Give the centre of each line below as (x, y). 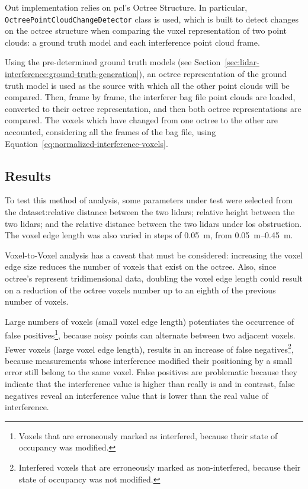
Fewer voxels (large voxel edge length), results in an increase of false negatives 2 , (149, 348)
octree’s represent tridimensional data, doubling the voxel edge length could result (154, 278)
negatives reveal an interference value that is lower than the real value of (137, 395)
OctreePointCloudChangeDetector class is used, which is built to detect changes (152, 19)
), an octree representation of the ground (213, 74)
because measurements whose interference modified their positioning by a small (149, 360)
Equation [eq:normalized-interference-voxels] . (86, 143)
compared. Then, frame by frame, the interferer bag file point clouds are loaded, (150, 97)
